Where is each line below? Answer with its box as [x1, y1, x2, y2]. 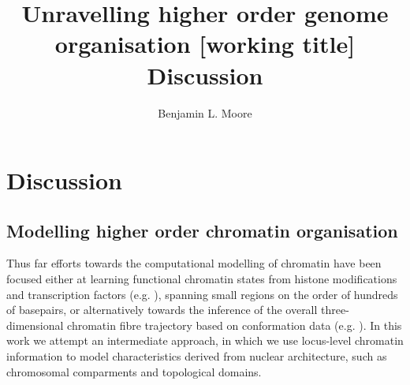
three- [321, 301, 349, 318]
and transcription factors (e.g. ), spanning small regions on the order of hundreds [6, 286, 398, 302]
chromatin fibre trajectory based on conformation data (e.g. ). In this [67, 316, 402, 333]
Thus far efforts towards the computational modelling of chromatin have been [6, 255, 382, 271]
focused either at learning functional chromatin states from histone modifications [6, 271, 397, 287]
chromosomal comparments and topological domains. [6, 363, 262, 379]
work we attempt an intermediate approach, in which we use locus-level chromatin [6, 332, 404, 349]
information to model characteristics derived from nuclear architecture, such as [6, 348, 387, 364]
